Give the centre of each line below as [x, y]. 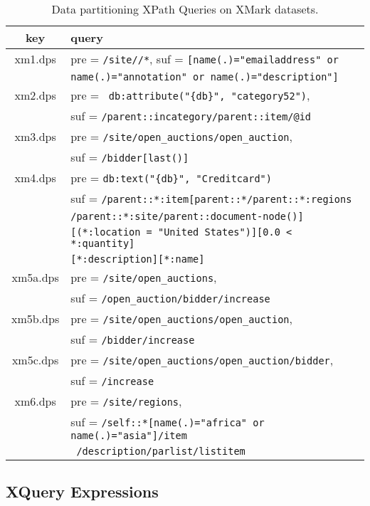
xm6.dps [35, 401]
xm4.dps [35, 178]
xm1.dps [35, 59]
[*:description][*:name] [138, 259]
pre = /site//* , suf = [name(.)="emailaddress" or [205, 59]
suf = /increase [112, 380]
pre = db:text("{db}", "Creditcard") [171, 178]
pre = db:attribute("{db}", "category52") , [190, 95]
